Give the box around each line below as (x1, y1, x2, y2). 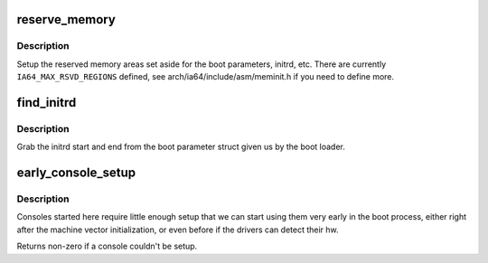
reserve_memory (16, 12, 117, 27)
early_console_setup (16, 165, 136, 181)
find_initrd (16, 95, 77, 110)
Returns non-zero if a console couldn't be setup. (16, 240, 198, 252)
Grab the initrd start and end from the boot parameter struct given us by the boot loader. (16, 141, 345, 153)
